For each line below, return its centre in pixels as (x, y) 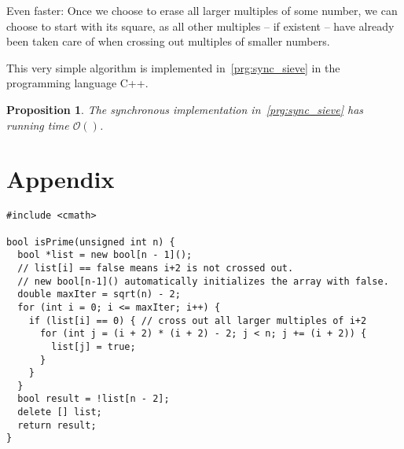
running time (38, 125)
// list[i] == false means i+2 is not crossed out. (156, 268)
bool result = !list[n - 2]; (94, 399)
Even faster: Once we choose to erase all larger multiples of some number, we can (202, 10)
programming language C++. (77, 83)
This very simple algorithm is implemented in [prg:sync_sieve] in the (173, 67)
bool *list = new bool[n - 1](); (105, 255)
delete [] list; (60, 412)
